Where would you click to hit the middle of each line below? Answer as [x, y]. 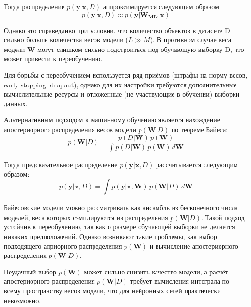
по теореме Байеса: [200, 129]
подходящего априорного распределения [63, 246]
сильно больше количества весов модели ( [66, 40]
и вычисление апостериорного [194, 246]
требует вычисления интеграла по [180, 281]
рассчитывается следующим [197, 164]
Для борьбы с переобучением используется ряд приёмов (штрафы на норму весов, [126, 75]
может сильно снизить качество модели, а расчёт [156, 271]
